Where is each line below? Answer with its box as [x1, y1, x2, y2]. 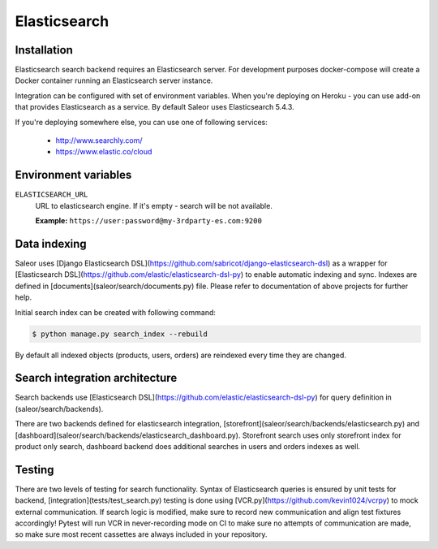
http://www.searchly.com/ [55, 136, 143, 145]
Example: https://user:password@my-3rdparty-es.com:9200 [35, 216, 263, 226]
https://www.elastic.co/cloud [55, 147, 152, 157]
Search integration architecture [15, 371, 178, 385]
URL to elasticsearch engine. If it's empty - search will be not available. [35, 201, 273, 210]
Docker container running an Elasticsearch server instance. [15, 76, 213, 85]
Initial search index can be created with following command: [15, 307, 217, 317]
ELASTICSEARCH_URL [15, 190, 88, 199]
